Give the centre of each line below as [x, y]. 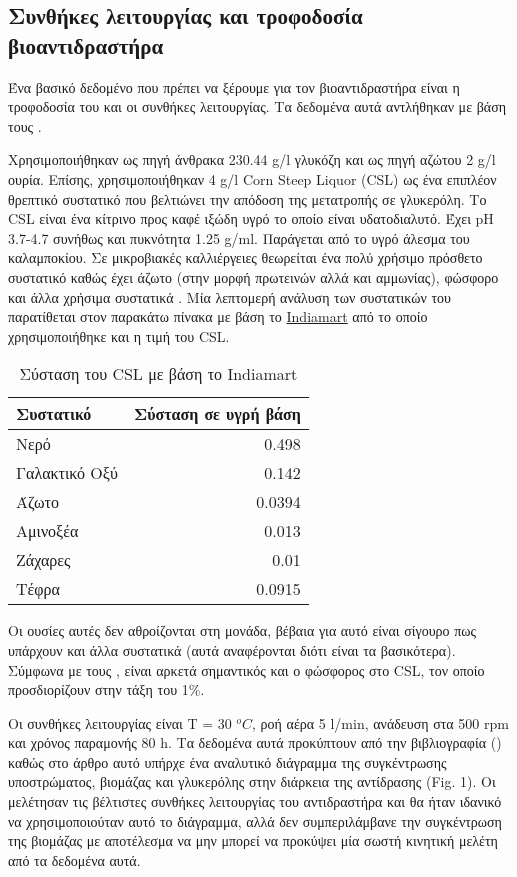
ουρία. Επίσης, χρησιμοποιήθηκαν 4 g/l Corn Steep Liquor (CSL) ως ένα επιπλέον [252, 178]
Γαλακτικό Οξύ [67, 473]
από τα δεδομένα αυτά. [74, 859]
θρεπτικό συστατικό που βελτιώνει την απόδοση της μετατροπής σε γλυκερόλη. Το [247, 198]
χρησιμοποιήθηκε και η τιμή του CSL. [119, 335]
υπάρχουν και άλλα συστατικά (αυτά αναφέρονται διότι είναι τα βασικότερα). [232, 649]
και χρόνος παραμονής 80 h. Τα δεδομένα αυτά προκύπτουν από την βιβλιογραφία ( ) [255, 742]
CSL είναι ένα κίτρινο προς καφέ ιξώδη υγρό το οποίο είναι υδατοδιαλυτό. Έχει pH [251, 218]
